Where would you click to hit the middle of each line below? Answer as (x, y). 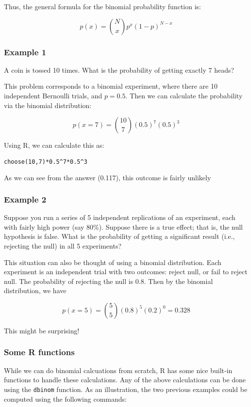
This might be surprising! (42, 330)
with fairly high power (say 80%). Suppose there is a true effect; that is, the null (124, 227)
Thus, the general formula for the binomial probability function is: (102, 6)
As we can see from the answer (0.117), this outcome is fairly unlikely (108, 178)
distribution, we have (35, 290)
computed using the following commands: (65, 399)
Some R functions (39, 352)
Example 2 (25, 199)
